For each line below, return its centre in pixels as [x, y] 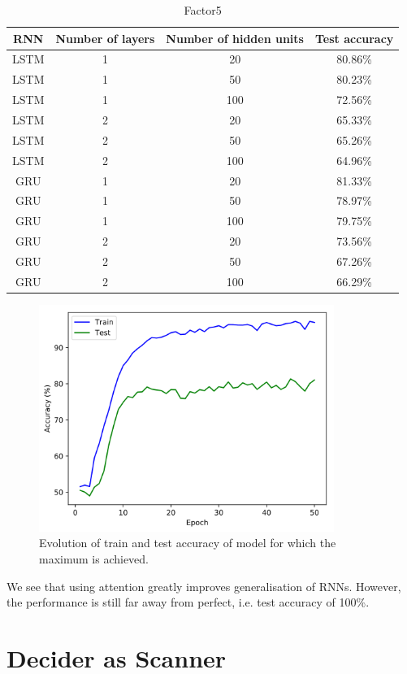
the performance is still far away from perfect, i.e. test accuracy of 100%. [188, 602]
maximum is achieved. [94, 558]
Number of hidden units [235, 38]
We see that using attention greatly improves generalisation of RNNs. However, [204, 586]
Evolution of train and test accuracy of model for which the [188, 543]
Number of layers [105, 38]
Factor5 [203, 10]
